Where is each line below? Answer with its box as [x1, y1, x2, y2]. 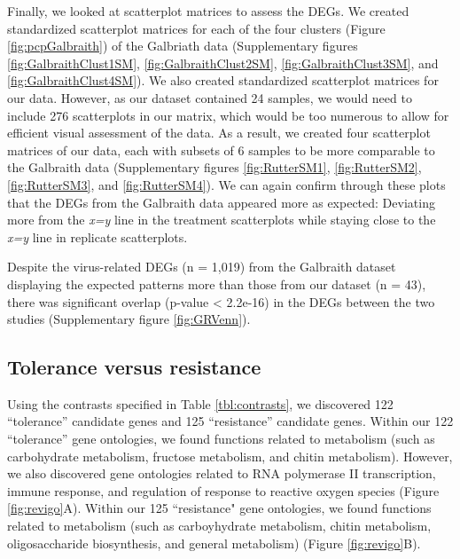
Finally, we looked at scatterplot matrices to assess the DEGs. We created [7, 2, 409, 20]
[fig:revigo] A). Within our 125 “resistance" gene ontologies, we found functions [7, 499, 432, 517]
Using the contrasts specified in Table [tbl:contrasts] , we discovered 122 [7, 394, 394, 413]
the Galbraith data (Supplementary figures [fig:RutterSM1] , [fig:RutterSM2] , [7, 158, 422, 177]
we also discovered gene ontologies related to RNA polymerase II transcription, [7, 464, 436, 483]
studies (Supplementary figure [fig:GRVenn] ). [7, 310, 251, 328]
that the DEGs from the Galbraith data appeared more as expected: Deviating [7, 193, 435, 211]
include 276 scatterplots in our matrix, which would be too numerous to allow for [7, 106, 449, 124]
